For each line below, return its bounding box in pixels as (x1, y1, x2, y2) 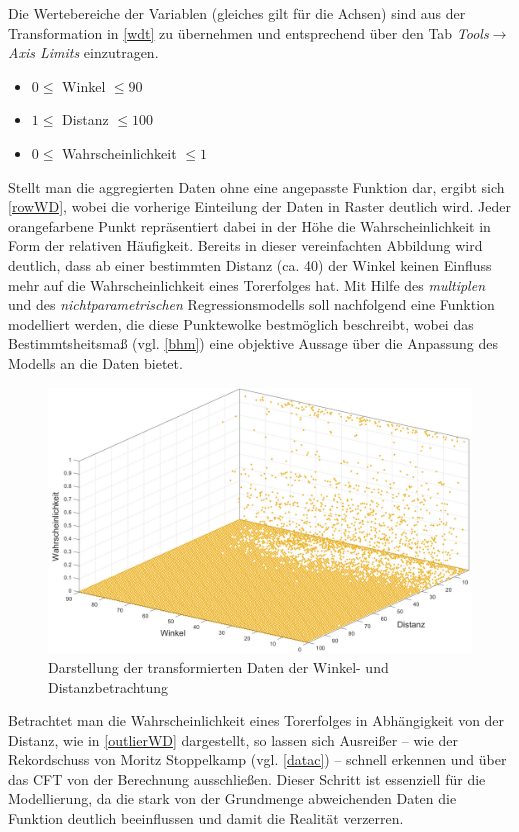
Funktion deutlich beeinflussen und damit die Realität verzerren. (8, 808, 404, 829)
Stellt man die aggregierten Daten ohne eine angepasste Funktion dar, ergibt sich (8, 176, 505, 197)
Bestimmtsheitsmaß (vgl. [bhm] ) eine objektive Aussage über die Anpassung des (8, 333, 499, 354)
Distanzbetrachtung (48, 676, 169, 697)
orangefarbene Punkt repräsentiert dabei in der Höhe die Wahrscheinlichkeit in (8, 215, 491, 236)
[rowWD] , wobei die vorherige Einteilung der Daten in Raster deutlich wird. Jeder (8, 196, 512, 217)
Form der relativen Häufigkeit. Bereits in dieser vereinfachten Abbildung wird (8, 235, 483, 256)
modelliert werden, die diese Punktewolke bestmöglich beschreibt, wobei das (8, 313, 474, 334)
